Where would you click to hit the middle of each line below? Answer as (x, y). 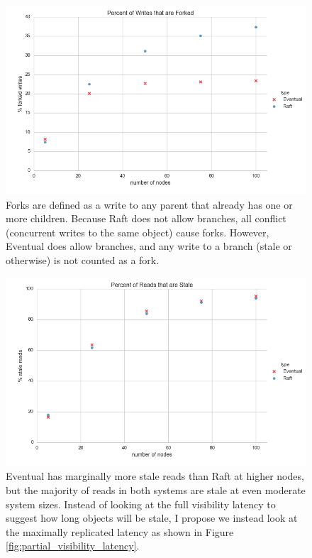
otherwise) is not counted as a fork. (83, 260)
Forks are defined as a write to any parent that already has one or (149, 204)
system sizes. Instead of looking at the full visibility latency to (141, 504)
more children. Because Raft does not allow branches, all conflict (146, 218)
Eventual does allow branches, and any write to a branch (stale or (149, 246)
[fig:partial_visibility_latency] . (73, 546)
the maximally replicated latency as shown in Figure (120, 531)
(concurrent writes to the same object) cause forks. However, (138, 232)
